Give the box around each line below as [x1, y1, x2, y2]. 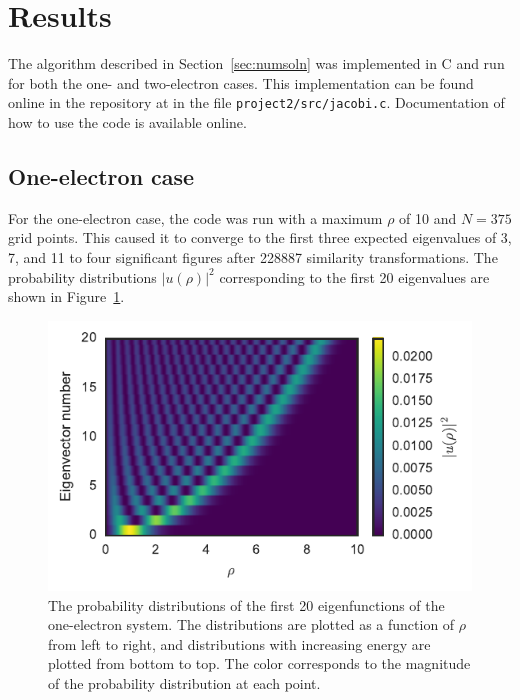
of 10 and [399, 207, 457, 228]
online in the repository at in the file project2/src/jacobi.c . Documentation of [8, 92, 505, 113]
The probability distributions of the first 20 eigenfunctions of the [48, 594, 445, 615]
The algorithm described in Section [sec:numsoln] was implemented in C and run [8, 53, 505, 74]
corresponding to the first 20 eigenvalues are [219, 266, 490, 287]
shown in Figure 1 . [8, 286, 125, 307]
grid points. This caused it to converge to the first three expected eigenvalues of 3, [8, 227, 512, 248]
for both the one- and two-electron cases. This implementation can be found [8, 72, 474, 93]
